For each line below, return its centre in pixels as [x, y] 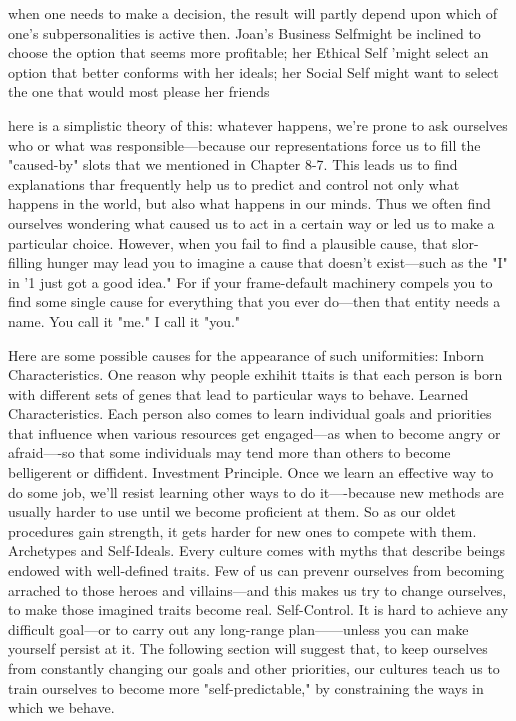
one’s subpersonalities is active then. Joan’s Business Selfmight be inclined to [244, 32]
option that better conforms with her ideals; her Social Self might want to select [253, 71]
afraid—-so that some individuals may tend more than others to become [229, 452]
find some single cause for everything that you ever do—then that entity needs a [254, 301]
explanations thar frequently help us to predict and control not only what [234, 183]
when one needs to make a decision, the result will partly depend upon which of [253, 13]
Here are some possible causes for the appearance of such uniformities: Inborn [246, 354]
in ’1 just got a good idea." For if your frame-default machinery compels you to [250, 281]
